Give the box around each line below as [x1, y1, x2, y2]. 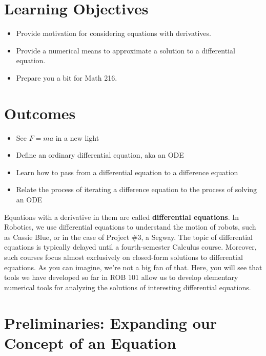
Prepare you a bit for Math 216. [16, 72, 117, 83]
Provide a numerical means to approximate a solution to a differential [16, 45, 235, 55]
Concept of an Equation [4, 332, 176, 353]
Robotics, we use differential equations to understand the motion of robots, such [4, 221, 256, 232]
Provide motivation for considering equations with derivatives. [16, 28, 211, 39]
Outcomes [4, 102, 76, 123]
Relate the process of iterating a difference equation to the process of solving [16, 184, 257, 195]
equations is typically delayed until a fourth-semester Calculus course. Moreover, [4, 241, 257, 252]
